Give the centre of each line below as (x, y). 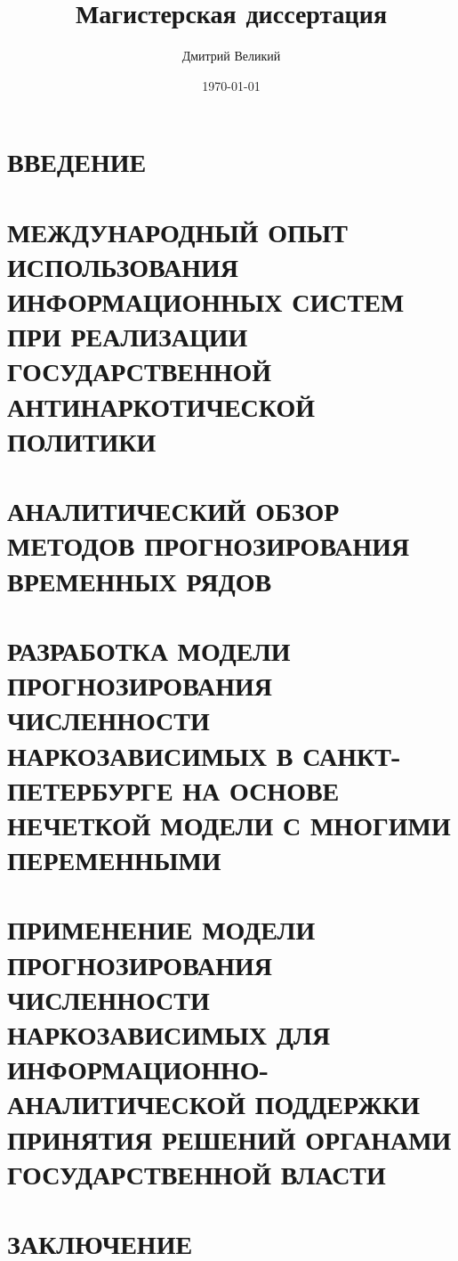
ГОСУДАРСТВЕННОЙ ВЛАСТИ (197, 1173)
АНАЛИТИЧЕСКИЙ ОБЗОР (173, 511)
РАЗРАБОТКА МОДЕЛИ (149, 650)
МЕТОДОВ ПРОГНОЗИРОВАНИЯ (209, 545)
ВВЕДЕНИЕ (77, 162)
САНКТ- (352, 755)
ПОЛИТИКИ (82, 440)
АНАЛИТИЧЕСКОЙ (126, 1104)
